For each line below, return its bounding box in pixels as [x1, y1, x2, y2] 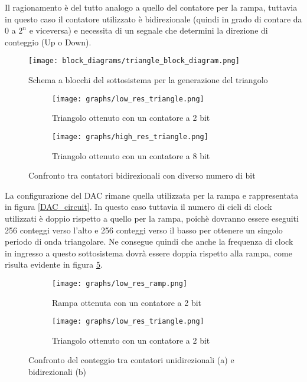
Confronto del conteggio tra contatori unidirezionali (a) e [28, 354, 234, 366]
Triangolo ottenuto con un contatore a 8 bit [52, 149, 210, 162]
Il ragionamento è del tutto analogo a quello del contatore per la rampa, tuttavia [5, 1, 298, 13]
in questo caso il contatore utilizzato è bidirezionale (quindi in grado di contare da [5, 12, 302, 25]
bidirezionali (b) [28, 365, 87, 377]
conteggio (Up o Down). [5, 35, 92, 48]
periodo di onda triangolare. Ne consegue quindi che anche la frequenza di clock [5, 235, 293, 248]
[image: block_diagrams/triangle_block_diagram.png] [28, 57, 240, 65]
